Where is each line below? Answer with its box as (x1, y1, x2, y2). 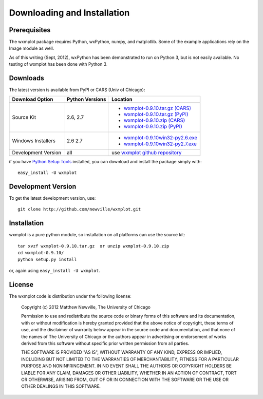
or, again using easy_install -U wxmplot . (9, 267, 100, 273)
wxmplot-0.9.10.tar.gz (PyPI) (123, 111, 188, 117)
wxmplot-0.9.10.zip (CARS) (123, 117, 185, 124)
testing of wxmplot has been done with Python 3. (9, 61, 108, 67)
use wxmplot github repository (111, 149, 182, 156)
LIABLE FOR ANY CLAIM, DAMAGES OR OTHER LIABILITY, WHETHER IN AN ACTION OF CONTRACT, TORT (21, 370, 237, 376)
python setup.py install (18, 257, 77, 263)
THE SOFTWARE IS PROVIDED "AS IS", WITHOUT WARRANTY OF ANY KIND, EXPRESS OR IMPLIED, (21, 349, 223, 355)
